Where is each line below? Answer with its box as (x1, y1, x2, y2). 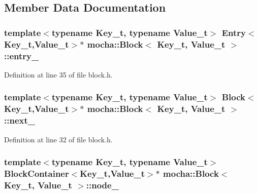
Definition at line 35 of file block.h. (4, 69, 113, 80)
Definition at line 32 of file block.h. (4, 134, 113, 144)
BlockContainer (4, 167, 69, 179)
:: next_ (4, 114, 35, 127)
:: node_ (86, 178, 119, 191)
